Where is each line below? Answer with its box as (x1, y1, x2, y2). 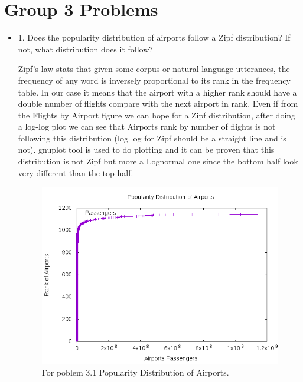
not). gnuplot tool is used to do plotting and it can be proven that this (18, 143, 275, 156)
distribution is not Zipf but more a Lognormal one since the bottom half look (18, 155, 298, 167)
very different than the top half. (18, 166, 133, 179)
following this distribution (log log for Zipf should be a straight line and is (18, 131, 286, 144)
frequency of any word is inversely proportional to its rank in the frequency (18, 74, 291, 86)
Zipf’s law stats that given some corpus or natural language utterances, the (18, 62, 290, 75)
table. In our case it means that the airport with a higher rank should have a (18, 85, 297, 98)
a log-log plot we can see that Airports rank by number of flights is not (18, 120, 276, 133)
